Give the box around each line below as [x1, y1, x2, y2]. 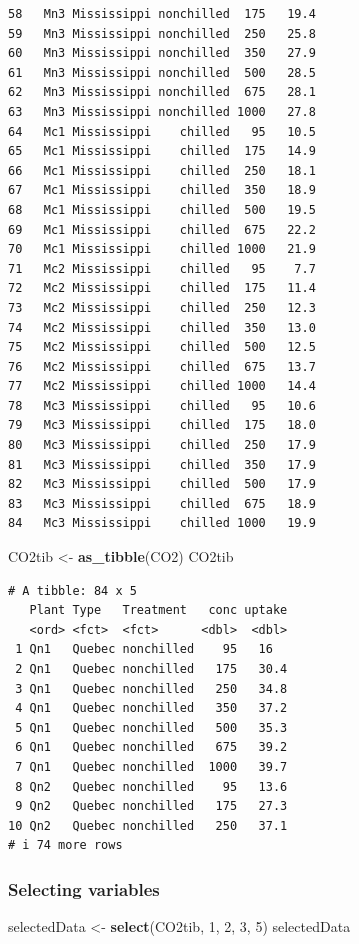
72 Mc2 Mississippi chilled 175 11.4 [8, 281, 316, 296]
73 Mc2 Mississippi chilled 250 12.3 [8, 300, 316, 315]
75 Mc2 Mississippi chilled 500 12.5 [8, 340, 316, 355]
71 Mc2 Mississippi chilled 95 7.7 [8, 261, 316, 276]
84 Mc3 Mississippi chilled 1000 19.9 [8, 516, 316, 531]
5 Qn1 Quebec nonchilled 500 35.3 [15, 720, 288, 735]
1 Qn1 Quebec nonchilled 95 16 [15, 642, 273, 657]
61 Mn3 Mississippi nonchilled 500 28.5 [8, 65, 316, 80]
